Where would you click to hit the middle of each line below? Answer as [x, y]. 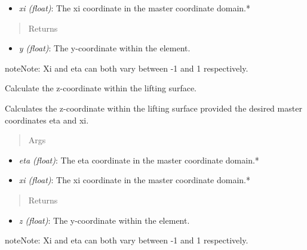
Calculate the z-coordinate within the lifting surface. [101, 88]
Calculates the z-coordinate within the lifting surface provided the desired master [153, 108]
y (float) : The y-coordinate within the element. [105, 48]
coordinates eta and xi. [47, 120]
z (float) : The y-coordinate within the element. [104, 220]
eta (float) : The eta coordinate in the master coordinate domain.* [139, 160]
